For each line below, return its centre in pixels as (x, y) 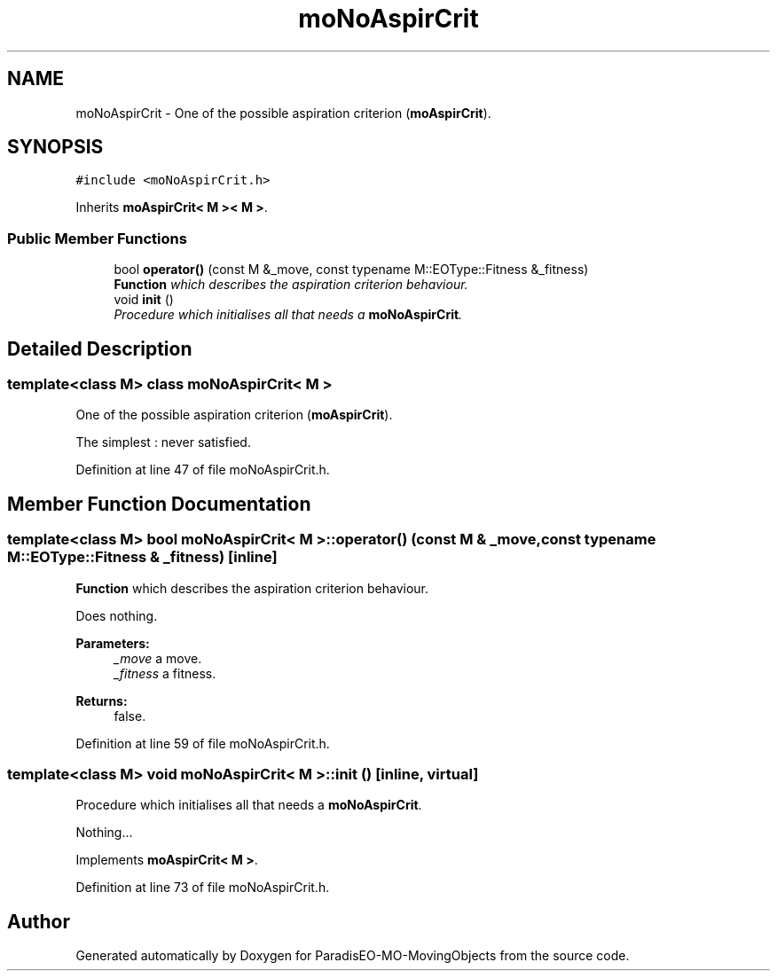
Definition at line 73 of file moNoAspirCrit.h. (203, 888)
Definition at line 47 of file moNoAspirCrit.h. (203, 470)
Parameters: (113, 643)
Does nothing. (117, 615)
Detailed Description (100, 348)
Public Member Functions (97, 238)
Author (39, 921)
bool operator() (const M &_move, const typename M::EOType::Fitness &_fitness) (351, 270)
